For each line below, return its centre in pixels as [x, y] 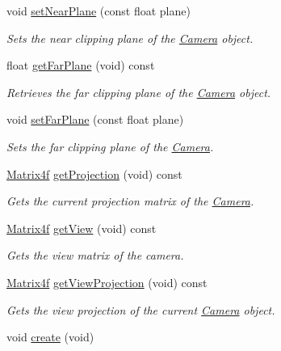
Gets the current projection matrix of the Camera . [130, 201]
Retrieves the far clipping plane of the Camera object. [139, 92]
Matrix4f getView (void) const [82, 228]
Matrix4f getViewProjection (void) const [107, 282]
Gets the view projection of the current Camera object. [141, 309]
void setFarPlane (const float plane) [95, 119]
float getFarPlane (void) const [81, 65]
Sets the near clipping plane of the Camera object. [130, 38]
